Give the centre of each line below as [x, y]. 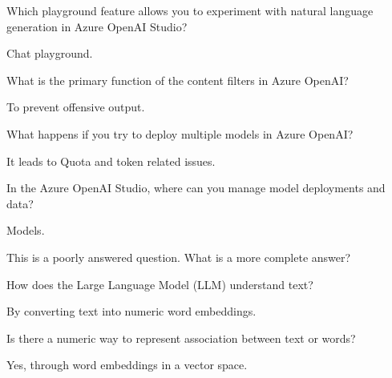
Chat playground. [50, 53]
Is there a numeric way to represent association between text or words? [181, 338]
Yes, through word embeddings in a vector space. [127, 365]
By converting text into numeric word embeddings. [131, 311]
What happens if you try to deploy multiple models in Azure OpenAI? [180, 133]
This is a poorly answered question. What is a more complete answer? [179, 257]
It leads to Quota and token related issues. [111, 161]
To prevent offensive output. [76, 107]
